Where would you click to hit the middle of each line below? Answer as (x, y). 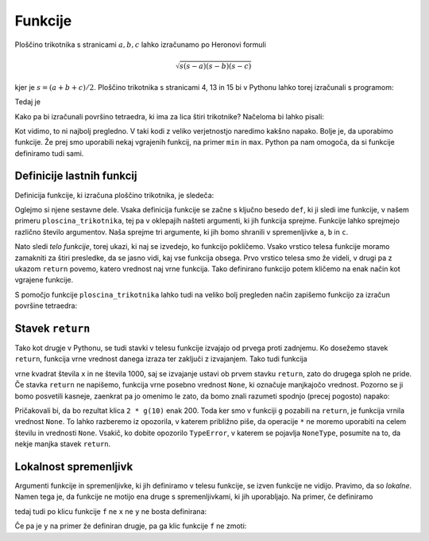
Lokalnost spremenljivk (74, 467)
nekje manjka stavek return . (63, 444)
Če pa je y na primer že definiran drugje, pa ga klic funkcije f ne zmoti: (131, 526)
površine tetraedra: (46, 306)
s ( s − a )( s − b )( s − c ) (215, 66)
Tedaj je (28, 102)
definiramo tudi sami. (49, 153)
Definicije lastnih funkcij (76, 176)
